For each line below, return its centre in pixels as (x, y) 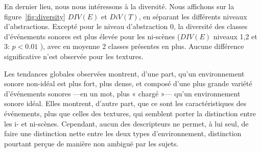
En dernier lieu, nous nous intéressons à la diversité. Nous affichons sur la (119, 6)
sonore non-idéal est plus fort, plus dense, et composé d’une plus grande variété (128, 83)
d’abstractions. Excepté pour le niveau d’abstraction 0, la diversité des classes (126, 26)
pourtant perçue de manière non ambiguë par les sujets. (91, 143)
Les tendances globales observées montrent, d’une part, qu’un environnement (124, 73)
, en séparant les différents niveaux (193, 16)
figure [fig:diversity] (35, 16)
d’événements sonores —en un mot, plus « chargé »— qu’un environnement (122, 93)
